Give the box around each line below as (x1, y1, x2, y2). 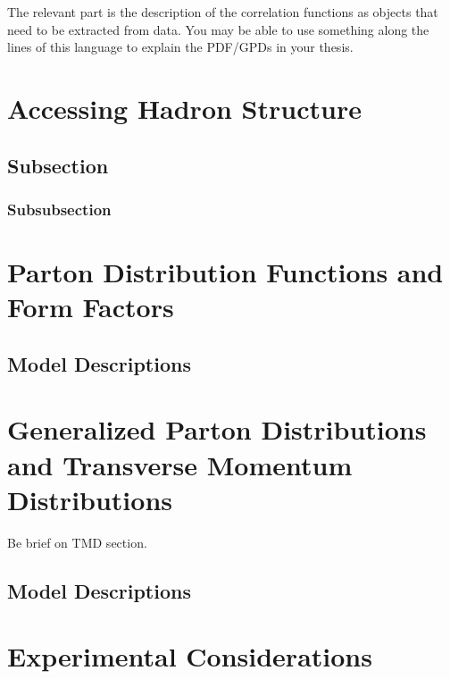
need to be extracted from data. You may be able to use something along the (7, 20, 429, 38)
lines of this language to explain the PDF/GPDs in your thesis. (7, 38, 354, 56)
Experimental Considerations (7, 638, 372, 675)
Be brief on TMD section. (7, 532, 147, 551)
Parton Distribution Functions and (7, 253, 444, 289)
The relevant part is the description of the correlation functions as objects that (7, 3, 438, 21)
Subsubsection (7, 197, 112, 220)
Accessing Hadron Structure (7, 89, 362, 126)
